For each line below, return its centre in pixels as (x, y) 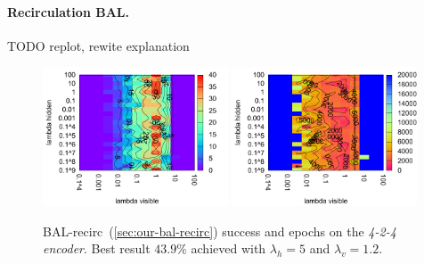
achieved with (228, 248)
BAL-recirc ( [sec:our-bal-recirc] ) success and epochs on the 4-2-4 (220, 231)
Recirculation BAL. (68, 11)
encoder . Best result (97, 248)
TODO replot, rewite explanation (98, 45)
